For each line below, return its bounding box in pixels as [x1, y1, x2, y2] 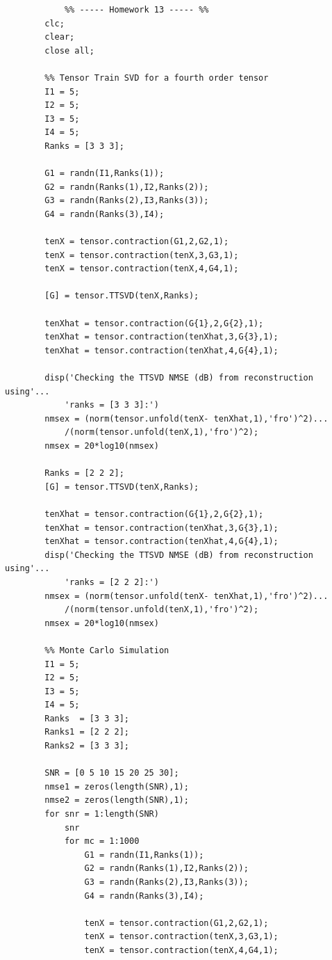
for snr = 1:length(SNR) [44, 809, 159, 819]
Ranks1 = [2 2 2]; [44, 727, 129, 737]
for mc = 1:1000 [64, 836, 140, 847]
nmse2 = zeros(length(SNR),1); [44, 795, 189, 806]
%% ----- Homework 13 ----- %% [64, 5, 209, 15]
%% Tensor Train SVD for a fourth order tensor [44, 72, 269, 83]
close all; [44, 45, 94, 56]
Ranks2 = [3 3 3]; [44, 741, 129, 751]
